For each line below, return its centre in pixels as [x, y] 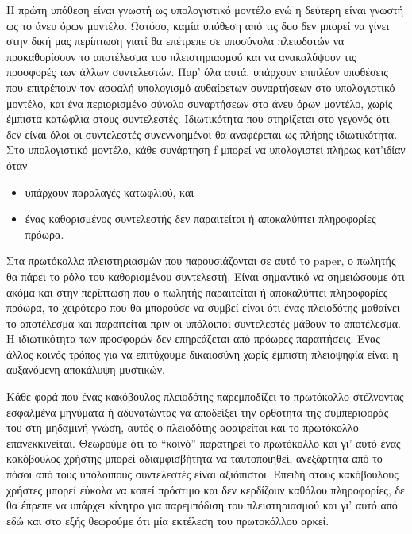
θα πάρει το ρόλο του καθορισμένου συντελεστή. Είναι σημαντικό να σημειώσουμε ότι [206, 276]
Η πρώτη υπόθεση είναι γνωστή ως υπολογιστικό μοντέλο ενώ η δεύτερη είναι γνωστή [205, 10]
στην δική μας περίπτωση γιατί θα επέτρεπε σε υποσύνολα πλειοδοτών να [175, 41]
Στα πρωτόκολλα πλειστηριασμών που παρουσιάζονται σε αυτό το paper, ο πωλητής [201, 261]
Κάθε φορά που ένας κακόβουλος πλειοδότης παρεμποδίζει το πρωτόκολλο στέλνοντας [205, 396]
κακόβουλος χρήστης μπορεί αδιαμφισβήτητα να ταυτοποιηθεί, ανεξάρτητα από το [194, 458]
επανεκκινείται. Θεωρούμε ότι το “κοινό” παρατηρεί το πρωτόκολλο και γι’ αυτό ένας [204, 442]
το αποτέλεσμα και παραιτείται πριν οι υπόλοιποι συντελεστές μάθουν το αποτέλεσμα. [204, 323]
